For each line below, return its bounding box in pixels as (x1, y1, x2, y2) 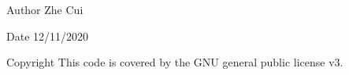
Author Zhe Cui (6, 2, 84, 17)
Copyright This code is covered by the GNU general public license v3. (6, 54, 343, 70)
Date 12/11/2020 (6, 27, 89, 44)
